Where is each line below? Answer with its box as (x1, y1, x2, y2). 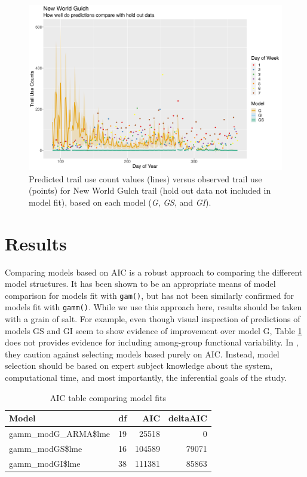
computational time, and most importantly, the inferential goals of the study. (5, 371, 287, 383)
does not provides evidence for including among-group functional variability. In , (5, 336, 299, 348)
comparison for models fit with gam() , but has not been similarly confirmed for (5, 289, 294, 301)
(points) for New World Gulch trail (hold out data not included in (29, 184, 271, 197)
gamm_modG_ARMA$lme (9, 427, 110, 439)
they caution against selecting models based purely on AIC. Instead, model (5, 347, 280, 360)
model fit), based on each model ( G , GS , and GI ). (29, 195, 211, 208)
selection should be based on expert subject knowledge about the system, (5, 359, 273, 372)
